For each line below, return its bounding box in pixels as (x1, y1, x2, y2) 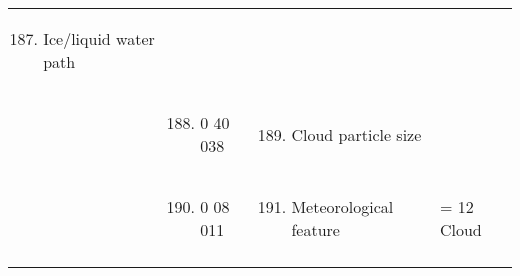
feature (291, 218, 340, 241)
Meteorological (291, 195, 394, 218)
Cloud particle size (291, 122, 422, 146)
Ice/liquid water (43, 27, 155, 50)
